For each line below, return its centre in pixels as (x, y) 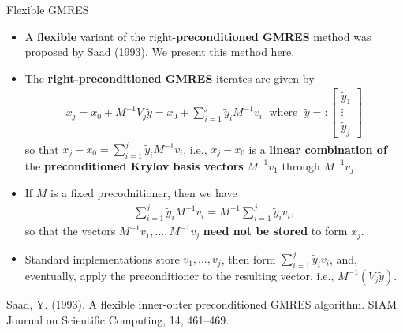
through (301, 165)
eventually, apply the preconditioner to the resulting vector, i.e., (179, 275)
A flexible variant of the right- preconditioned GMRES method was (198, 36)
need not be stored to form (275, 231)
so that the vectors (70, 231)
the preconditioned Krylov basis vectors (134, 165)
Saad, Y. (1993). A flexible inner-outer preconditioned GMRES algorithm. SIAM (201, 303)
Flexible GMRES (48, 9)
